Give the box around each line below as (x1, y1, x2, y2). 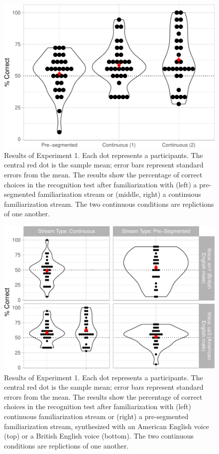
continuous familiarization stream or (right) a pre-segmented (4, 411, 189, 422)
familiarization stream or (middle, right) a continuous (38, 189, 201, 199)
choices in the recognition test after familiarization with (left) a (4, 179, 197, 189)
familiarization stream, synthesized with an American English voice (4, 421, 210, 431)
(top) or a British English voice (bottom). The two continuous (4, 431, 194, 441)
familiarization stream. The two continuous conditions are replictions (4, 198, 214, 209)
